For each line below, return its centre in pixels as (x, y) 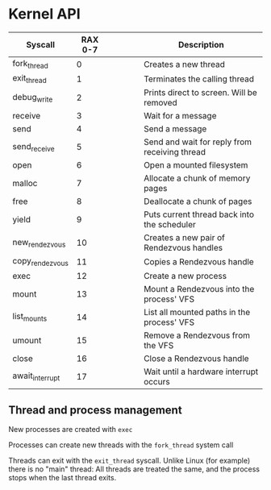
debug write (33, 98)
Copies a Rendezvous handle (199, 261)
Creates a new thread (185, 64)
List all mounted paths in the (197, 312)
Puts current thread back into (199, 214)
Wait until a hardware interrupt (201, 372)
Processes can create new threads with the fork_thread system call (121, 445)
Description (201, 44)
